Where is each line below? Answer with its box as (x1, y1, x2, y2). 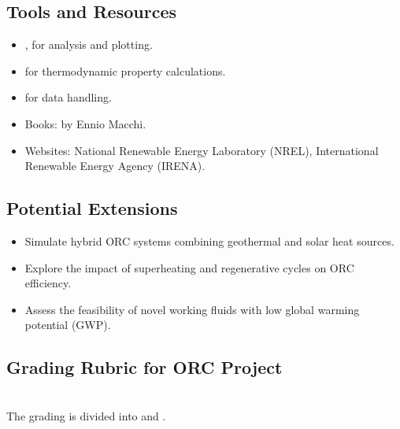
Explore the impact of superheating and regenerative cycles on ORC (24, 259, 354, 276)
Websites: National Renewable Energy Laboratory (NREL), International (24, 142, 379, 158)
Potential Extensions (6, 196, 178, 220)
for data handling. (24, 89, 112, 105)
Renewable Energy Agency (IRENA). (24, 157, 206, 174)
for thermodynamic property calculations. (24, 62, 226, 79)
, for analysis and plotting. (24, 36, 153, 53)
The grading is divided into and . (6, 407, 166, 423)
